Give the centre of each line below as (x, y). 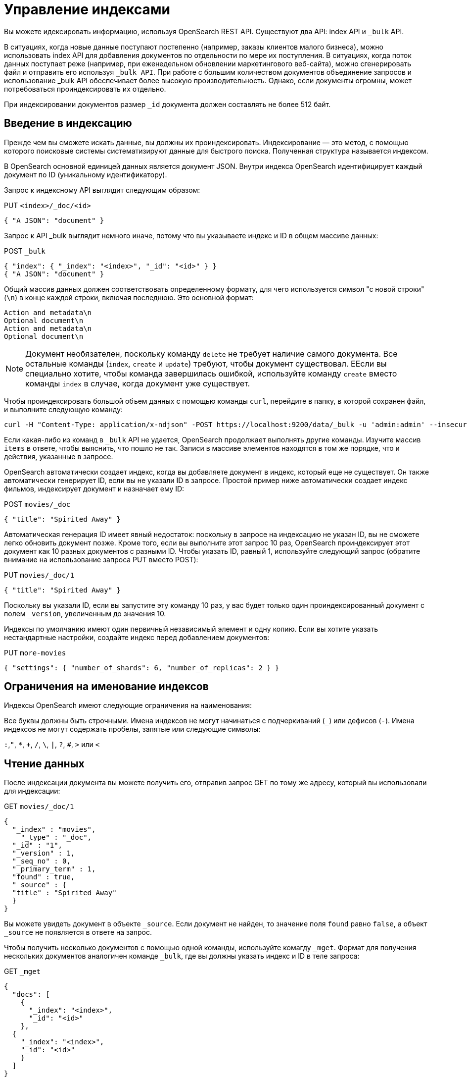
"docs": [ (31, 995)
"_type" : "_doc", (56, 837)
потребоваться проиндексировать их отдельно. (85, 89)
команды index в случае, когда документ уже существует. (138, 383)
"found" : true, (44, 877)
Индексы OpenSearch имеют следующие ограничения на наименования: (128, 705)
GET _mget (22, 971)
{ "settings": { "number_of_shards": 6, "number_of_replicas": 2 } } (142, 668)
